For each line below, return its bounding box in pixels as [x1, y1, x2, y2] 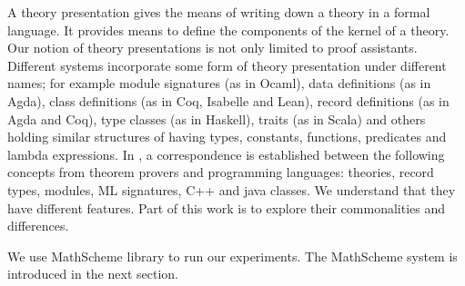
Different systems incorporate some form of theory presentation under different [7, 55, 447, 74]
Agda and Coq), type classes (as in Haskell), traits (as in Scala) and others [7, 109, 426, 128]
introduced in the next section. [7, 264, 178, 283]
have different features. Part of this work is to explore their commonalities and [7, 198, 445, 217]
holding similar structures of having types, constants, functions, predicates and [7, 127, 447, 146]
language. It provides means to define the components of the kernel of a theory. [7, 20, 450, 39]
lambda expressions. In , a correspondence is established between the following [7, 144, 445, 163]
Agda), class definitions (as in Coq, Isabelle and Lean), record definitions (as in [7, 91, 450, 110]
